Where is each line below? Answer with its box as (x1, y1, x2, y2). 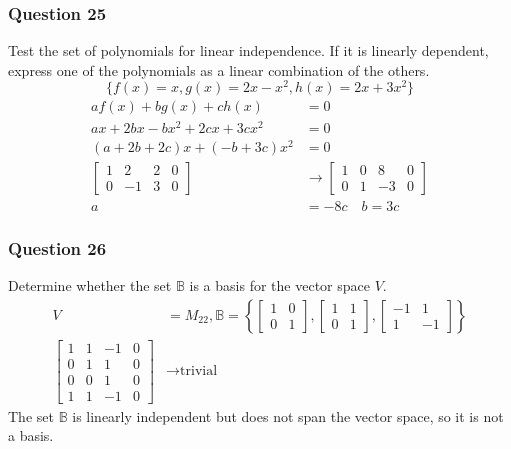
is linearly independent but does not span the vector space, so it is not (72, 405, 504, 426)
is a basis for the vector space (189, 275, 370, 296)
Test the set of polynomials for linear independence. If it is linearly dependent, (8, 40, 489, 61)
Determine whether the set (8, 275, 172, 296)
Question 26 (8, 235, 107, 260)
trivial (180, 364, 218, 379)
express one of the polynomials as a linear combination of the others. (8, 59, 430, 80)
